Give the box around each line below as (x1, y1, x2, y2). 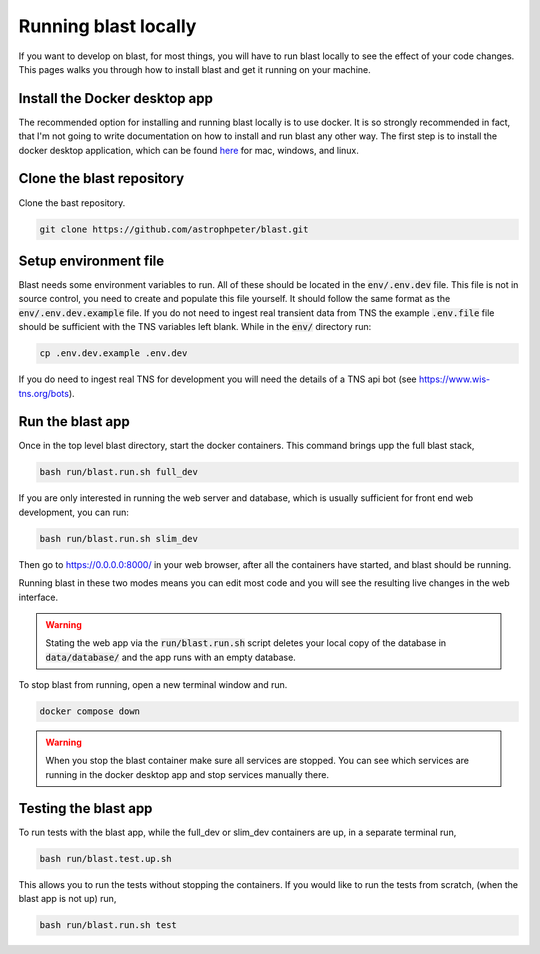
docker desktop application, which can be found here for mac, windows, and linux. (18, 144, 360, 156)
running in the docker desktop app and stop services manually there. (45, 768, 330, 780)
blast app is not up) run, (18, 893, 117, 905)
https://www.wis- (418, 373, 490, 385)
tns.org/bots (18, 387, 70, 399)
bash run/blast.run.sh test (39, 920, 177, 931)
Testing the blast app (18, 800, 153, 817)
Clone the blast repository (18, 170, 185, 187)
